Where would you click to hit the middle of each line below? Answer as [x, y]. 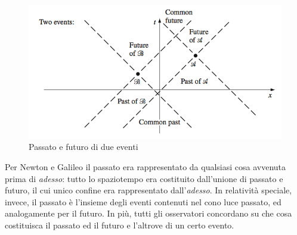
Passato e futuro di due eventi [83, 147]
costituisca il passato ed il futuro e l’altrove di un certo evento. [120, 225]
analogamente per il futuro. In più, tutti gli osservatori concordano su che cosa [148, 213]
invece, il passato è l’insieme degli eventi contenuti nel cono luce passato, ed [143, 201]
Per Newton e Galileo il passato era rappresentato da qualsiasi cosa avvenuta [146, 167]
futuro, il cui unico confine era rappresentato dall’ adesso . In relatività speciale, [148, 190]
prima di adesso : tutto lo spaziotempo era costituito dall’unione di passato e [144, 178]
